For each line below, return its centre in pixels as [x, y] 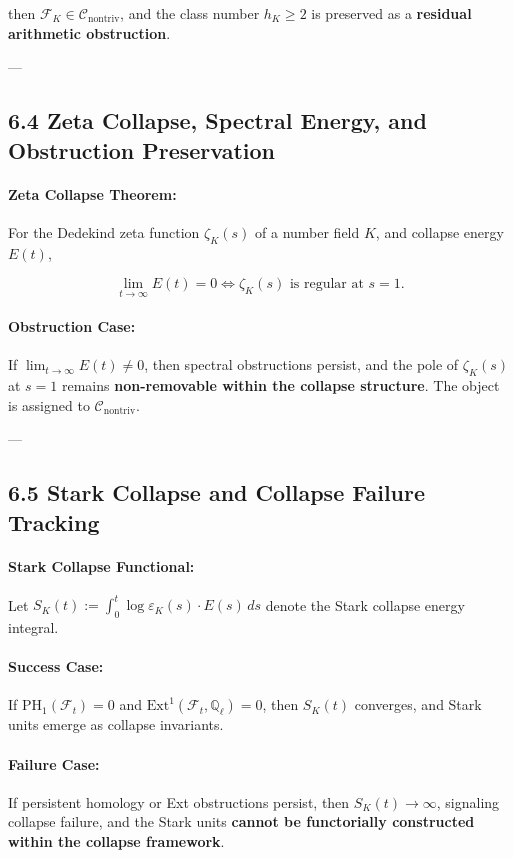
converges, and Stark [418, 704]
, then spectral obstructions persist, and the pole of [301, 364]
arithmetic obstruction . [89, 32]
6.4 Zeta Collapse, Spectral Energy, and [217, 120]
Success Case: [56, 666]
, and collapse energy [439, 231]
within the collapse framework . [116, 840]
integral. [33, 627]
